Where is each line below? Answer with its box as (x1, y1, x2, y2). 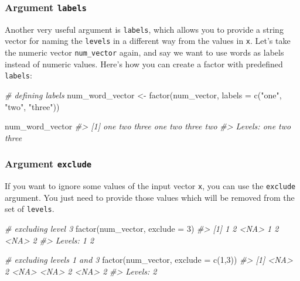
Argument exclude (5, 156, 92, 171)
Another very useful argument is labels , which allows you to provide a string (5, 23, 284, 35)
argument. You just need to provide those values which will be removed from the (5, 191, 295, 203)
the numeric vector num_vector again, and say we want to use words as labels (5, 46, 284, 59)
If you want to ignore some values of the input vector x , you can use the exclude (5, 180, 296, 192)
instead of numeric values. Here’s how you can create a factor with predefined (5, 57, 283, 70)
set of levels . (5, 203, 54, 215)
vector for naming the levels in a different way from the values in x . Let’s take (5, 35, 291, 47)
